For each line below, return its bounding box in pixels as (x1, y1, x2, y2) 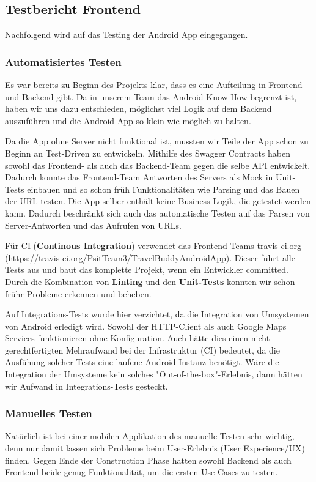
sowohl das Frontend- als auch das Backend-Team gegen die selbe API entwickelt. (5, 158, 310, 171)
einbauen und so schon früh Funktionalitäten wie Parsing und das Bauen (27, 182, 300, 195)
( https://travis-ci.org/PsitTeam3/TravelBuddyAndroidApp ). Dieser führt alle (5, 251, 295, 264)
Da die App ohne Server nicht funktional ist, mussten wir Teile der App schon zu (5, 135, 309, 147)
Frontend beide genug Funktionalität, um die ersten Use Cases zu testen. (5, 465, 278, 478)
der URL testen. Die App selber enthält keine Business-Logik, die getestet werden (5, 195, 311, 207)
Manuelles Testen (5, 406, 92, 421)
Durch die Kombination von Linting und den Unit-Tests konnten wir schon (5, 275, 295, 287)
